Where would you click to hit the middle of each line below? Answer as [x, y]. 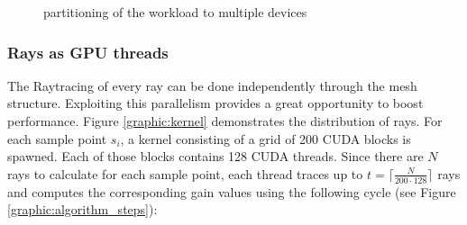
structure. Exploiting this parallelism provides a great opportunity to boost [215, 103]
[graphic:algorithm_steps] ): [82, 209]
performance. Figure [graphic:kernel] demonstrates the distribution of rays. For [225, 121]
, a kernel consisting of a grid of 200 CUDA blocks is [266, 138]
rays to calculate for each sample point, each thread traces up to [185, 173]
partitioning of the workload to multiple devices [175, 12]
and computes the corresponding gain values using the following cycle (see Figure [232, 191]
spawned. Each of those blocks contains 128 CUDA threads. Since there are [215, 156]
